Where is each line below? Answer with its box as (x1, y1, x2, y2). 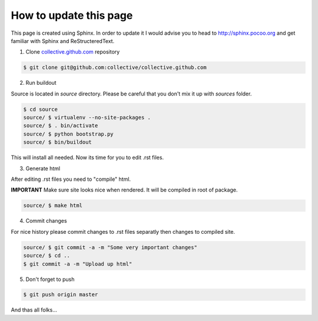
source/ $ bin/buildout (23, 139, 92, 145)
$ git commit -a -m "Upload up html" (23, 260, 132, 267)
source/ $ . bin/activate (23, 123, 98, 129)
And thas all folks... (11, 306, 57, 313)
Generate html (25, 165, 61, 172)
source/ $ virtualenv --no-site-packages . (23, 114, 151, 121)
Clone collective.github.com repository (25, 48, 120, 55)
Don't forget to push (25, 276, 75, 283)
